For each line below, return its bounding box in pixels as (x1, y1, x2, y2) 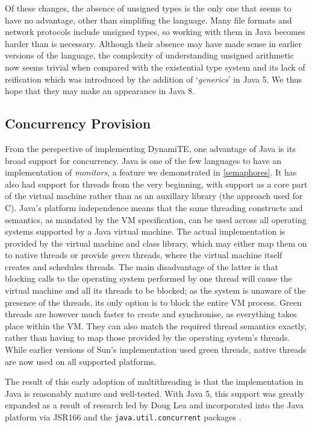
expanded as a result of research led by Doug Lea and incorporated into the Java (5, 399, 304, 411)
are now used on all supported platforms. (5, 355, 157, 367)
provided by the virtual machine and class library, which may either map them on (5, 236, 307, 249)
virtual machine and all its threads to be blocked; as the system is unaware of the (5, 284, 306, 297)
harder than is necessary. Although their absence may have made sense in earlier (5, 37, 302, 49)
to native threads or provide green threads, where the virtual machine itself (5, 248, 282, 261)
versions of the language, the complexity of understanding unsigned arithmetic (5, 49, 294, 62)
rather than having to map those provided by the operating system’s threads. (5, 331, 290, 344)
